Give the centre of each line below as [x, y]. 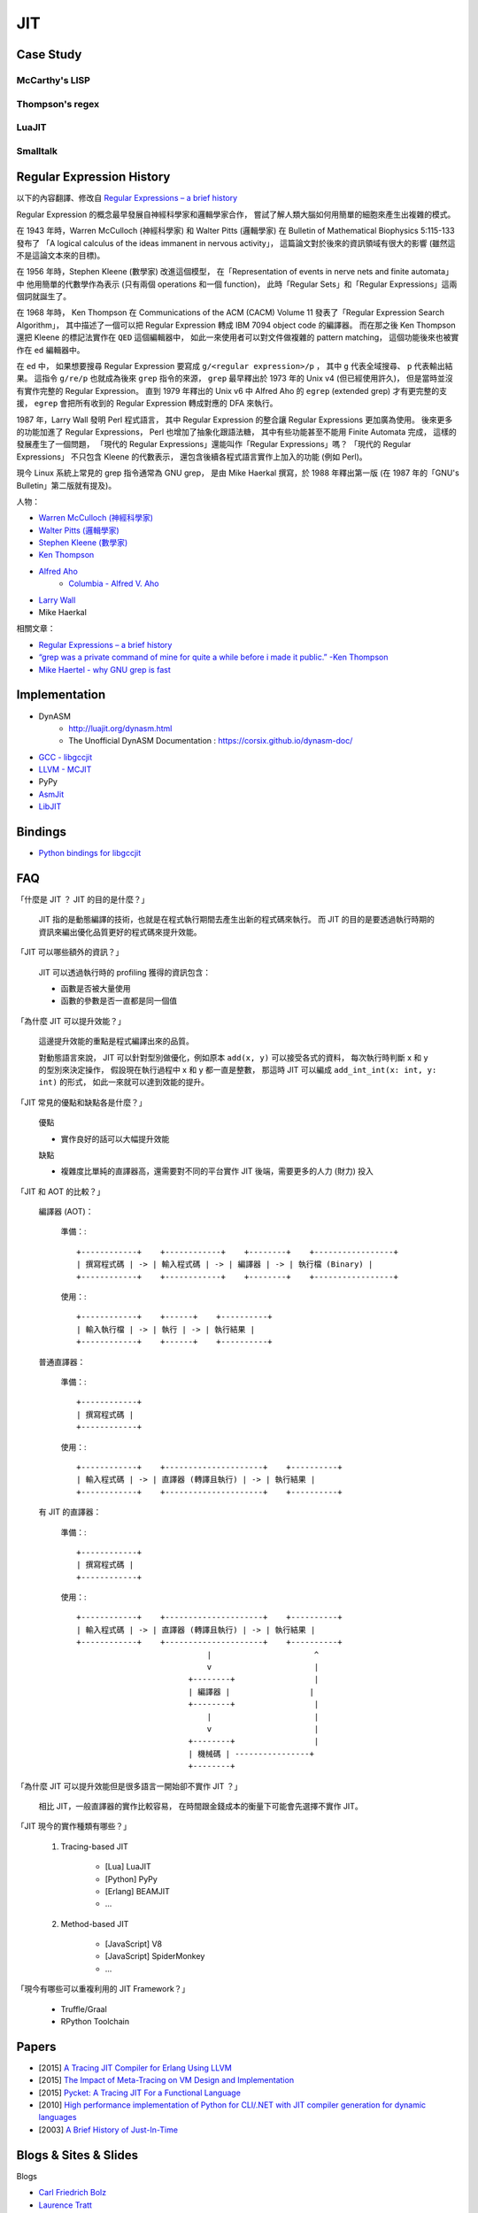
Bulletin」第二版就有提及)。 [66, 485]
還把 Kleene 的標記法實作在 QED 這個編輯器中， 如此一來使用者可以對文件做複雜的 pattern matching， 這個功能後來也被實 [238, 337]
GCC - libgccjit [66, 757]
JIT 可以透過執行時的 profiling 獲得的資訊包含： [125, 972]
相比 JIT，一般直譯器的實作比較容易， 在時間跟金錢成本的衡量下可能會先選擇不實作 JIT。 [200, 1806]
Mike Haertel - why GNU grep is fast [105, 669]
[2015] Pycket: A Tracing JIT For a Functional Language [139, 2093]
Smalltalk [37, 150]
